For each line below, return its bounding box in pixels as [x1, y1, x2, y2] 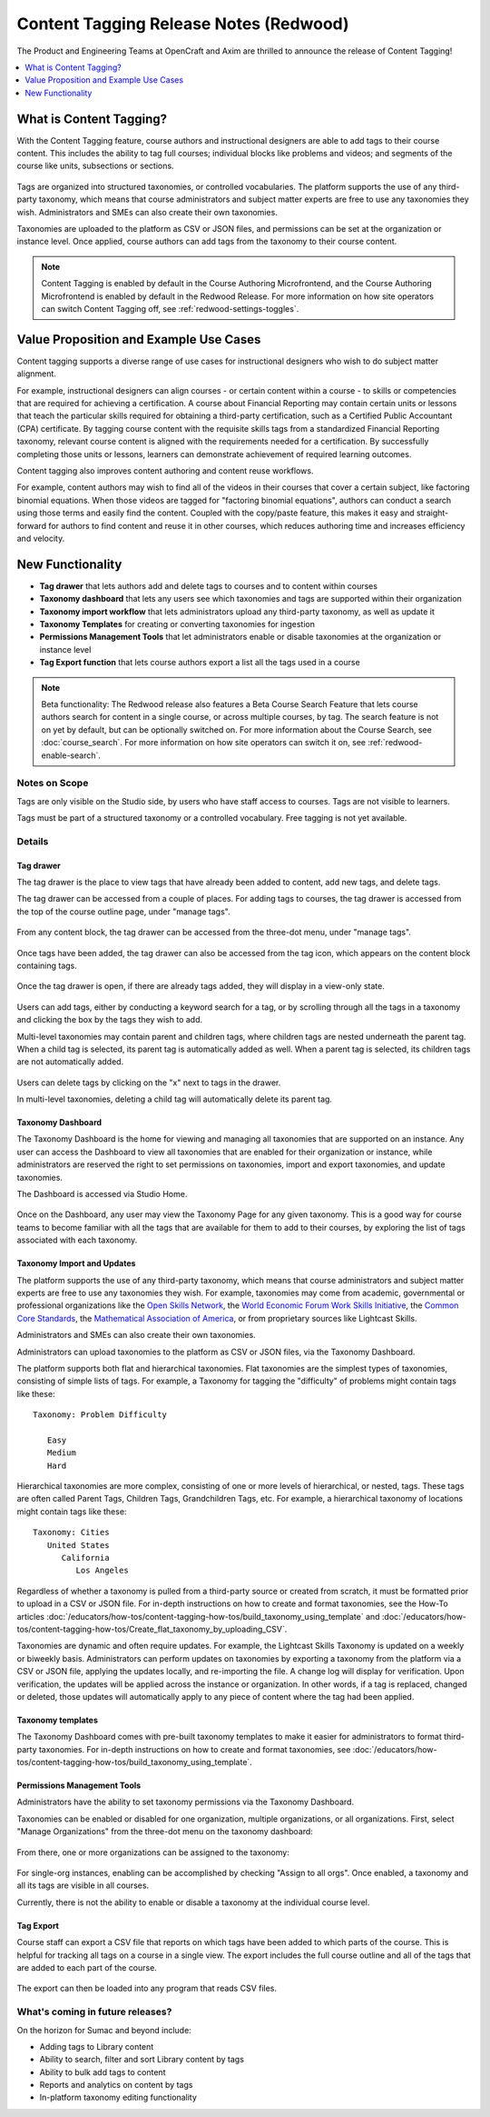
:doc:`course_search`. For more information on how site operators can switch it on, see [41, 737, 367, 748]
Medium [46, 1448, 76, 1458]
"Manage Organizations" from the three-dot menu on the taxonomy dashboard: [16, 1826, 313, 1837]
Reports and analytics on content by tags [39, 2080, 193, 2091]
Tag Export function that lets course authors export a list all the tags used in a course [39, 657, 360, 668]
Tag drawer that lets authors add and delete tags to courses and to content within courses [39, 580, 378, 591]
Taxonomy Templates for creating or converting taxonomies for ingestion [39, 618, 315, 629]
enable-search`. [41, 750, 102, 761]
